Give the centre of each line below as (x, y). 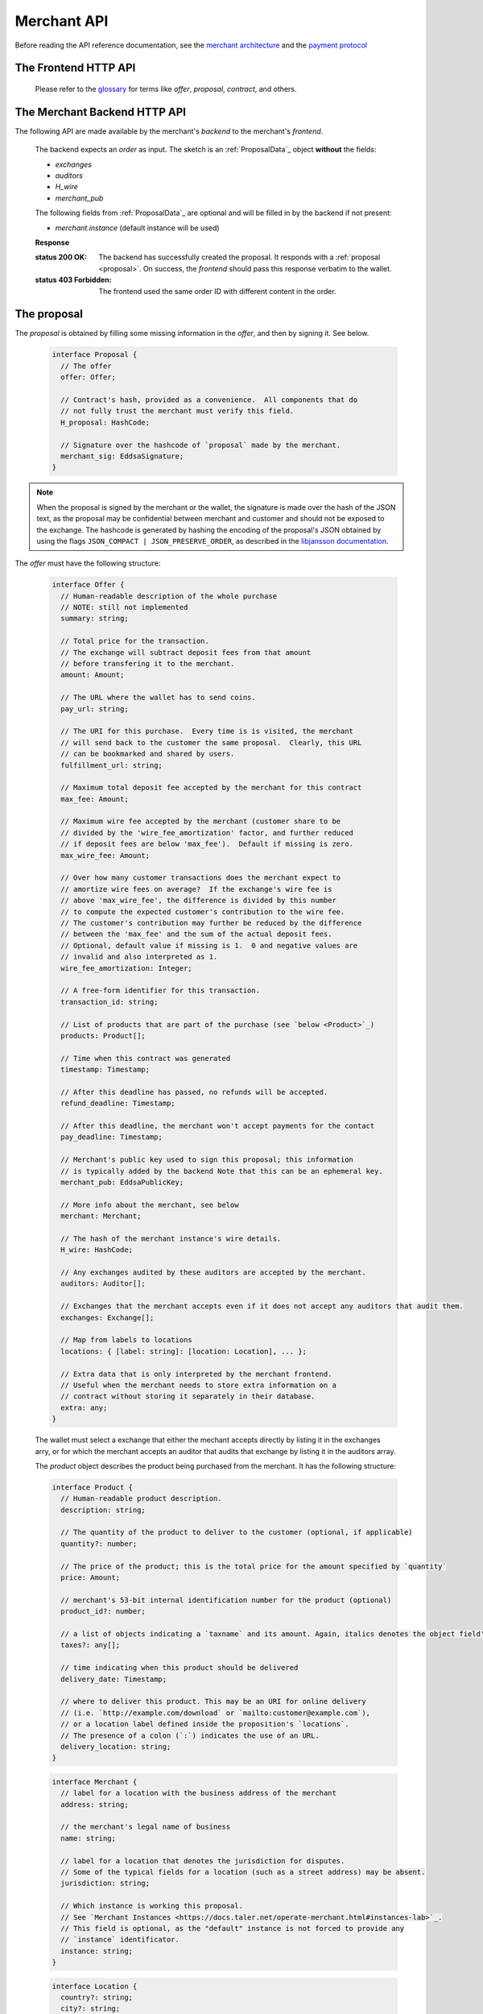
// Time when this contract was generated (146, 1058)
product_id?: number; (103, 1612)
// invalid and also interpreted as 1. (139, 957)
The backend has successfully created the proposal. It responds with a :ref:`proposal (239, 257)
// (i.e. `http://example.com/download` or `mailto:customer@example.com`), (215, 1713)
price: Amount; (91, 1578)
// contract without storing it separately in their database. (188, 1397)
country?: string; (97, 1997)
